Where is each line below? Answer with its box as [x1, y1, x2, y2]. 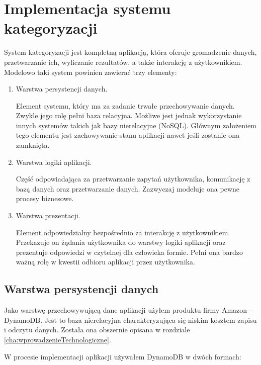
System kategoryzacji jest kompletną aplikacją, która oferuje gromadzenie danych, [4, 47, 257, 57]
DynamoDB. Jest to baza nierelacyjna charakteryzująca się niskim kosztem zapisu [4, 314, 257, 325]
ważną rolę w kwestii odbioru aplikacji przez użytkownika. [16, 256, 195, 267]
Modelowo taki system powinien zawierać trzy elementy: [4, 66, 177, 77]
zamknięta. [16, 140, 50, 150]
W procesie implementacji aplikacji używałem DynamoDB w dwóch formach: [4, 351, 241, 361]
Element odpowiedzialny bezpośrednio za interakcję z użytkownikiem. [16, 227, 230, 237]
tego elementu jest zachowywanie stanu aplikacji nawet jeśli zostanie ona [16, 130, 240, 140]
